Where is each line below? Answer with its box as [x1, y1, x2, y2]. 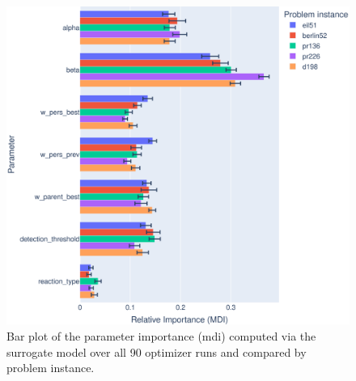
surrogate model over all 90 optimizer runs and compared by [6, 343, 307, 360]
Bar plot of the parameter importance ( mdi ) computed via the [6, 327, 316, 344]
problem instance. [6, 359, 95, 376]
